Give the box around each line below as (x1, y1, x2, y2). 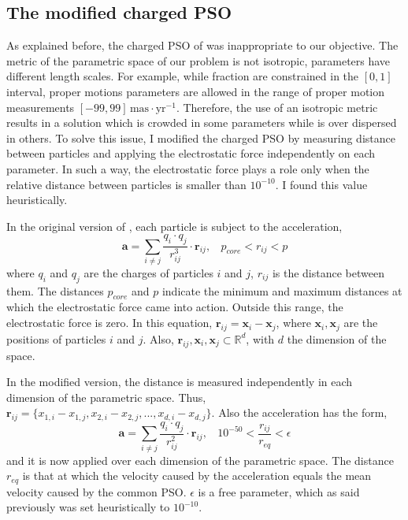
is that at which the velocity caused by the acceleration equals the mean (22, 467, 372, 484)
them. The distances (6, 282, 104, 299)
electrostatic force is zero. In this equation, (6, 314, 213, 331)
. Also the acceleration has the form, (211, 404, 388, 421)
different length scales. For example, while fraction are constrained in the (6, 68, 359, 84)
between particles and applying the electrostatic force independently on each (6, 145, 376, 162)
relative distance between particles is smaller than (6, 176, 247, 192)
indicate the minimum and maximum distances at (161, 282, 402, 299)
